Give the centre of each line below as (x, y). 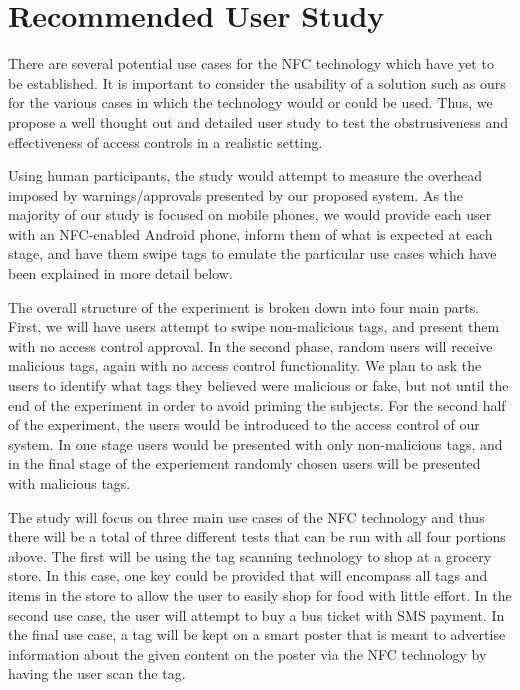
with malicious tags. (69, 483)
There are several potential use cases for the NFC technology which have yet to (251, 63)
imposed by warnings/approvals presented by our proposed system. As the (236, 194)
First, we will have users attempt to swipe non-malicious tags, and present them (254, 326)
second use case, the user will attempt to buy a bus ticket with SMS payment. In (256, 614)
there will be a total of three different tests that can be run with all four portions (257, 536)
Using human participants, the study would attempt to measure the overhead (245, 175)
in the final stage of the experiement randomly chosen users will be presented (244, 463)
